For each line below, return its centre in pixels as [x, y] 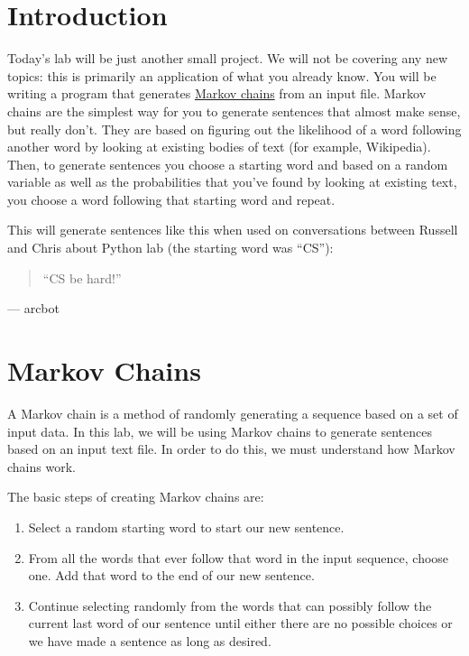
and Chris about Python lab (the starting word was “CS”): [170, 248]
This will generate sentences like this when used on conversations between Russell [233, 230]
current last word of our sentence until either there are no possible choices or [240, 623]
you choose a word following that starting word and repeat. [171, 199]
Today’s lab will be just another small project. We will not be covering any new [228, 58]
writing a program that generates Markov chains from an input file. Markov [217, 93]
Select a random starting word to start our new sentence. [186, 527]
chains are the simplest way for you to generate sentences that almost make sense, [234, 111]
